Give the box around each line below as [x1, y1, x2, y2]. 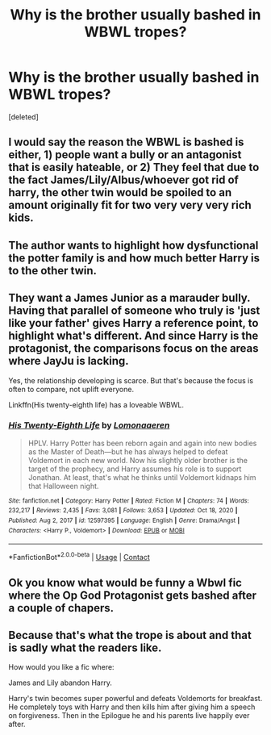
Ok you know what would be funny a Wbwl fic [8, 575, 242, 590]
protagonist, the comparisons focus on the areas [8, 341, 260, 356]
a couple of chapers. [8, 601, 115, 615]
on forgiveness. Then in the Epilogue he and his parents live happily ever [8, 711, 250, 720]
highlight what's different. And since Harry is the [8, 329, 259, 343]
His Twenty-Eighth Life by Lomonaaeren [8, 420, 170, 431]
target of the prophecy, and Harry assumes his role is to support [27, 464, 242, 474]
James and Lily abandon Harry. [8, 678, 113, 687]
